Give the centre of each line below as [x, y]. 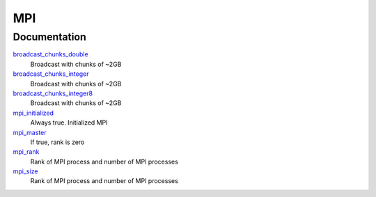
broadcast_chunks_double [50, 54]
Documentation [49, 37]
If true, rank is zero [57, 142]
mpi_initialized [33, 113]
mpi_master [30, 132]
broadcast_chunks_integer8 [53, 93]
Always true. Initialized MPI [69, 123]
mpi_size [25, 171]
